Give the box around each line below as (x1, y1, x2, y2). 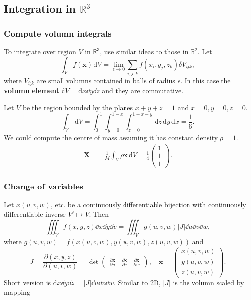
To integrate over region (4, 46, 76, 56)
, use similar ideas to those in (100, 46, 188, 56)
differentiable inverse (4, 209, 66, 219)
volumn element (4, 85, 59, 96)
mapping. (4, 287, 32, 297)
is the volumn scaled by (173, 277, 244, 287)
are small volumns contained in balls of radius (36, 75, 175, 85)
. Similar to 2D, (114, 277, 161, 287)
